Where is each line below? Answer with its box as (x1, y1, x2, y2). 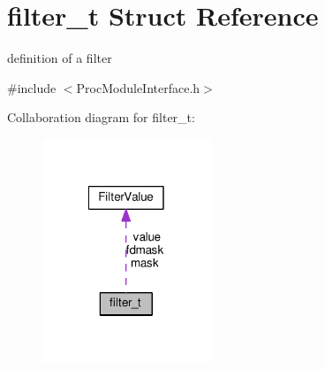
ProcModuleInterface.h (76, 78, 200, 96)
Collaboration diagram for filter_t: (7, 108, 195, 127)
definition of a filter (7, 49, 112, 67)
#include (7, 78, 57, 96)
